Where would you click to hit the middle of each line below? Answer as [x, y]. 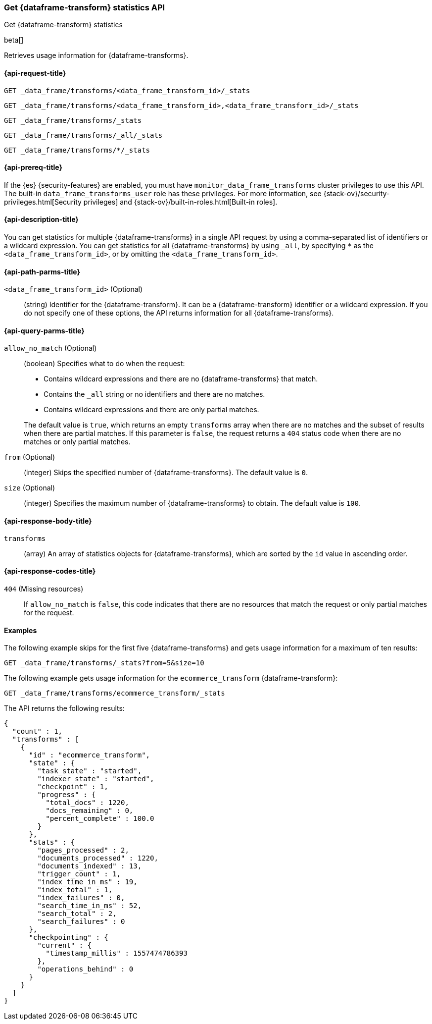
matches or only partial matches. [77, 442]
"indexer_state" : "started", [96, 779]
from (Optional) [30, 457]
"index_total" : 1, [75, 890]
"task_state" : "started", [90, 771]
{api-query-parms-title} [44, 330]
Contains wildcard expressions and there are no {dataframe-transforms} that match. [181, 379]
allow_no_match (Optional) [50, 348]
